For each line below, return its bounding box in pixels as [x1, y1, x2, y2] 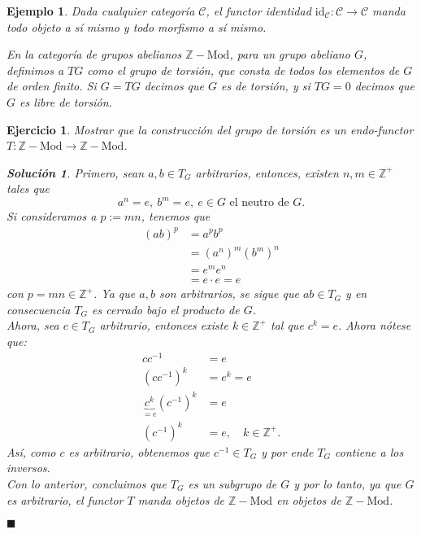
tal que [271, 317, 304, 334]
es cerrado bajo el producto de [92, 300, 240, 317]
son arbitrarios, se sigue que [158, 285, 299, 302]
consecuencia [7, 300, 71, 317]
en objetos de [276, 491, 341, 508]
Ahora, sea [7, 317, 59, 334]
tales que [7, 180, 50, 197]
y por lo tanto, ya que [293, 475, 401, 492]
